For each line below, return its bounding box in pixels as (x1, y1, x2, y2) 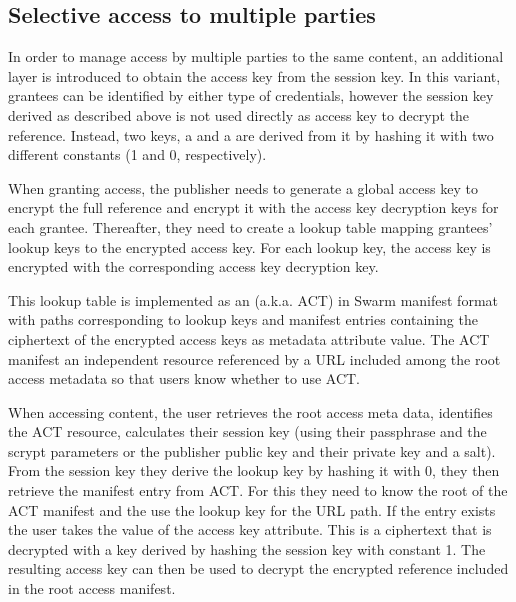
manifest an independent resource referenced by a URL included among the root (8, 348, 501, 369)
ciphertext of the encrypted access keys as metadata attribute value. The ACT (8, 328, 490, 349)
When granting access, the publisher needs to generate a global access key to (8, 177, 478, 198)
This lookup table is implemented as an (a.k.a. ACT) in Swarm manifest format (8, 289, 498, 310)
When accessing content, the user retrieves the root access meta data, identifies (8, 401, 493, 422)
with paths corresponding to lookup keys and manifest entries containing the (8, 309, 478, 330)
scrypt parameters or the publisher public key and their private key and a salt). (8, 440, 496, 461)
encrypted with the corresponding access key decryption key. (8, 256, 379, 277)
